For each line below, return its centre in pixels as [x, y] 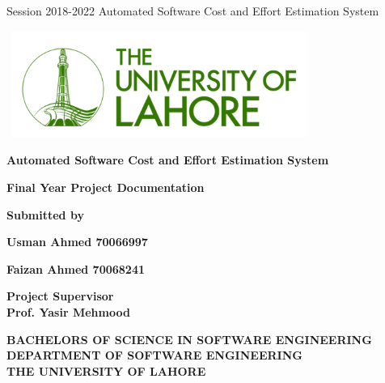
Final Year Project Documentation [106, 187]
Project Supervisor [60, 296]
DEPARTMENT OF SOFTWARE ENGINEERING [154, 355]
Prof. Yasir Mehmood [68, 312]
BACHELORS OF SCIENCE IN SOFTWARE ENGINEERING [189, 339]
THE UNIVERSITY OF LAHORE [106, 370]
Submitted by [45, 214]
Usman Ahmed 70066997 [77, 242]
